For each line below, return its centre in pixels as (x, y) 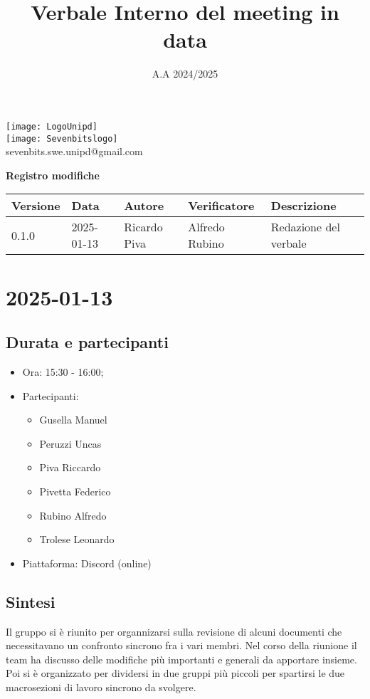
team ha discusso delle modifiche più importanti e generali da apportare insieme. (181, 659)
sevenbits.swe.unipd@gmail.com (74, 151)
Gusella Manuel (73, 420)
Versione (36, 206)
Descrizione (303, 206)
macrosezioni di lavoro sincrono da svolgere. (101, 687)
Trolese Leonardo (77, 539)
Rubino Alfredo (73, 515)
